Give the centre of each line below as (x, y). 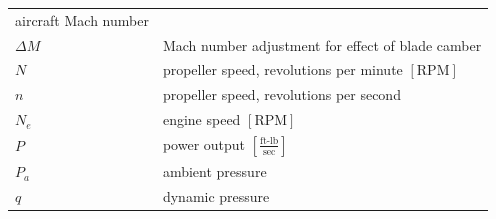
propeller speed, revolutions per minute (282, 69)
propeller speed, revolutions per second (281, 94)
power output (204, 143)
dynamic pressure (216, 196)
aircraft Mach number (82, 19)
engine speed (201, 119)
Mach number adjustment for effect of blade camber (322, 44)
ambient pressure (214, 171)
